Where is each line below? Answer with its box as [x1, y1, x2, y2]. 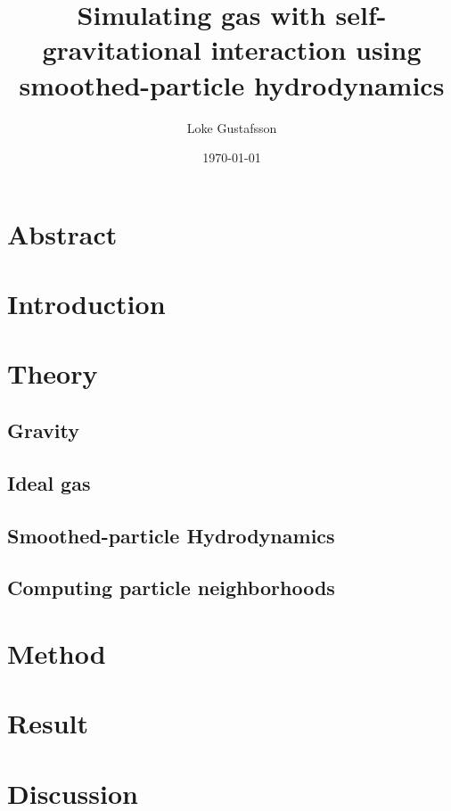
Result [7, 705, 88, 741]
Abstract [7, 215, 118, 252]
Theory [7, 355, 98, 392]
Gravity [7, 417, 79, 444]
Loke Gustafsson [186, 118, 277, 137]
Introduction [7, 286, 166, 322]
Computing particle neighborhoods [7, 574, 335, 601]
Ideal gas [7, 468, 91, 496]
